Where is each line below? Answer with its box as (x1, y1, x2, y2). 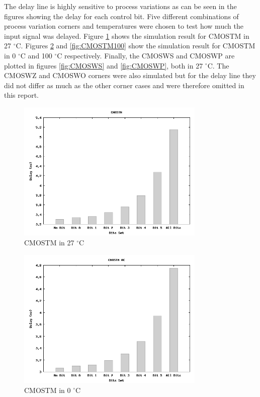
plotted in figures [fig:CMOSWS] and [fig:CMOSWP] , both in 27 (4, 60, 203, 71)
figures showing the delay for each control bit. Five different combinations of (4, 11, 239, 21)
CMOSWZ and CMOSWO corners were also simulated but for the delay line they (4, 70, 256, 81)
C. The (207, 60, 229, 71)
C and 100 (20, 50, 52, 60)
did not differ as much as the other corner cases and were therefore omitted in (4, 80, 244, 90)
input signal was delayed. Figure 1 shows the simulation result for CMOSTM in (4, 30, 249, 41)
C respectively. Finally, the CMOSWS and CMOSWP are (57, 50, 235, 60)
